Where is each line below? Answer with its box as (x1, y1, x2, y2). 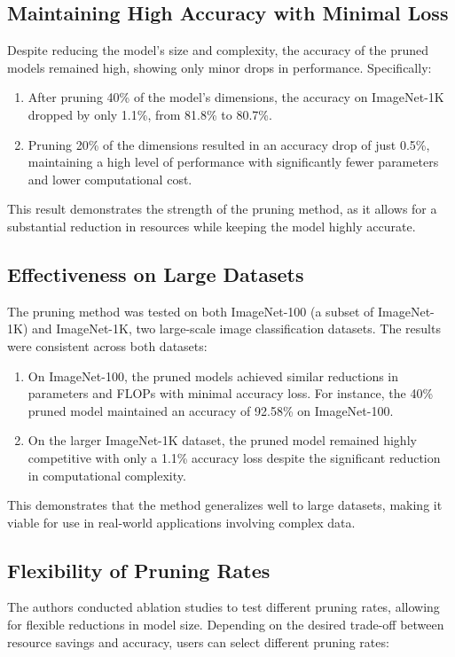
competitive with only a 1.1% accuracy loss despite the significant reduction (27, 448, 441, 466)
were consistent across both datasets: (7, 336, 208, 355)
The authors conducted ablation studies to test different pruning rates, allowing (7, 598, 440, 616)
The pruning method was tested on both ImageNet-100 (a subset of (7, 301, 374, 320)
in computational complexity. (27, 465, 186, 484)
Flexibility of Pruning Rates (7, 556, 271, 583)
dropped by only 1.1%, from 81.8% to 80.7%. (27, 105, 272, 123)
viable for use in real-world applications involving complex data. (7, 512, 356, 531)
